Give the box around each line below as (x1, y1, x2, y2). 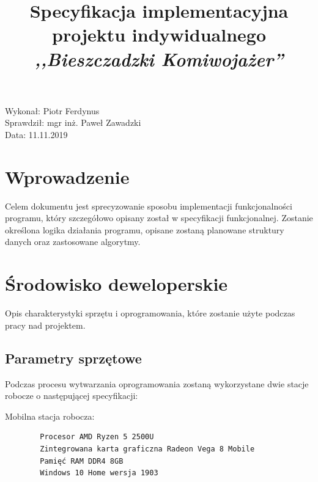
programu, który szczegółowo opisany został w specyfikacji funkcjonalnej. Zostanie (5, 211, 313, 224)
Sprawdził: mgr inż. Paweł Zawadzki (5, 116, 141, 129)
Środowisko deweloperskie (5, 271, 228, 296)
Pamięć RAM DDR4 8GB (40, 456, 124, 466)
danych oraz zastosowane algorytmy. (5, 235, 141, 248)
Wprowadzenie (5, 164, 130, 189)
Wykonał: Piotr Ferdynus (5, 104, 100, 117)
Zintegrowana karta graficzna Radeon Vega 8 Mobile (40, 444, 255, 453)
